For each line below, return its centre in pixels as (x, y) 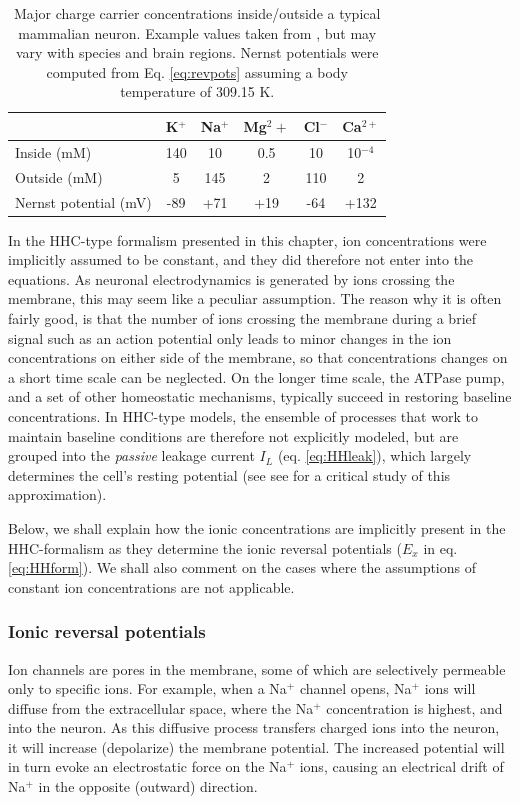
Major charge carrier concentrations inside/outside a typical (197, 13)
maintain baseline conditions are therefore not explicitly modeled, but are (233, 435)
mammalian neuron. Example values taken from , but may (197, 32)
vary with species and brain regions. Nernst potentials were (197, 52)
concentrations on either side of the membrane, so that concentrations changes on (258, 357)
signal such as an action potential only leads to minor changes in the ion (230, 337)
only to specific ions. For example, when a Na (147, 688)
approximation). (57, 494)
